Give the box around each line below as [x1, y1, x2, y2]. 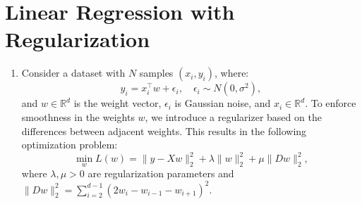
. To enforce [305, 96, 356, 110]
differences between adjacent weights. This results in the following [21, 123, 307, 138]
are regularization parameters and [88, 166, 234, 181]
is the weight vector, [73, 96, 162, 110]
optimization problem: [21, 137, 118, 152]
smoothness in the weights [21, 109, 135, 124]
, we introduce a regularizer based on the [145, 109, 322, 124]
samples [139, 65, 174, 80]
